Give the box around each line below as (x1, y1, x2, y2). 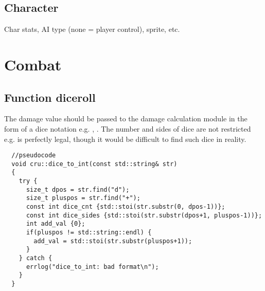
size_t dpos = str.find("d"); (26, 186, 130, 193)
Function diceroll (4, 89, 96, 105)
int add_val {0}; (26, 220, 85, 228)
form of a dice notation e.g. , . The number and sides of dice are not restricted (4, 123, 251, 134)
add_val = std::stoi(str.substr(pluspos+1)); (33, 237, 192, 245)
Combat (4, 53, 62, 75)
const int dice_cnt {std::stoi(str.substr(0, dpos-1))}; (26, 203, 225, 211)
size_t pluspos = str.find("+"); (26, 194, 140, 202)
